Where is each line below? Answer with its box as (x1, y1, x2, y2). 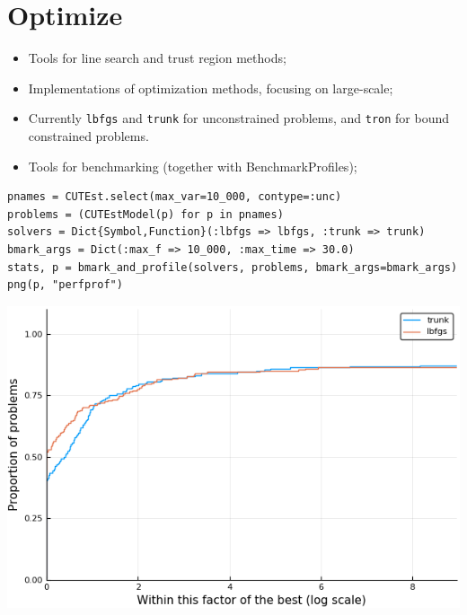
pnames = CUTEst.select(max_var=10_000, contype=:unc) (7, 190, 342, 204)
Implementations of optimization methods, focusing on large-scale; (28, 78, 393, 97)
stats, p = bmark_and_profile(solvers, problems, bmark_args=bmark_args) (7, 260, 458, 274)
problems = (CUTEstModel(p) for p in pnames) (7, 207, 284, 221)
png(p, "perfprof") (7, 278, 123, 292)
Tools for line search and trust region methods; (28, 48, 286, 67)
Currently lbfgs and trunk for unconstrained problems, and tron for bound (28, 109, 450, 127)
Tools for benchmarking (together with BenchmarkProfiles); (28, 156, 357, 175)
